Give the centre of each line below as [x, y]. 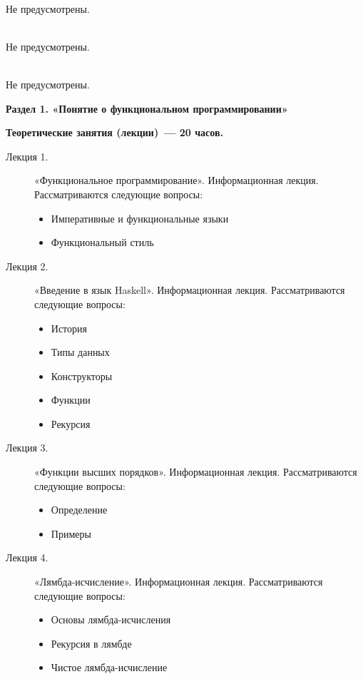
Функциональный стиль [102, 242]
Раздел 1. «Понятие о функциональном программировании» [147, 108]
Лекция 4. [27, 557]
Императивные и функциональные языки [140, 218]
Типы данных [80, 352]
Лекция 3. [27, 448]
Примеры [71, 533]
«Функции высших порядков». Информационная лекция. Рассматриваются [196, 472]
